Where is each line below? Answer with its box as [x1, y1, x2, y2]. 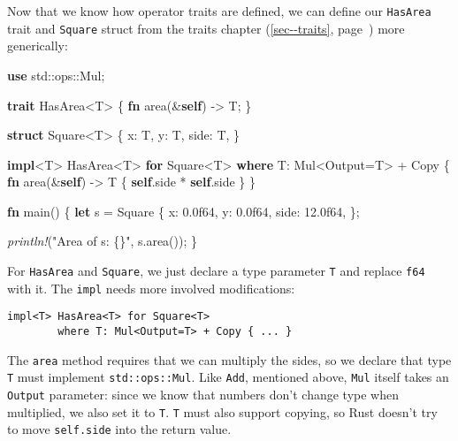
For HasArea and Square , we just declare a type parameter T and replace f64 [7, 262, 425, 280]
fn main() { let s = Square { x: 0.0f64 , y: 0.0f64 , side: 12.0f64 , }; [7, 201, 360, 220]
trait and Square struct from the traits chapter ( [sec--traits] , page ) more [7, 19, 405, 37]
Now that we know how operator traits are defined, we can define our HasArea [7, 2, 431, 19]
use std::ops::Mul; [7, 65, 105, 84]
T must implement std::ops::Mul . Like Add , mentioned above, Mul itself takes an [7, 368, 449, 386]
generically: [7, 36, 68, 55]
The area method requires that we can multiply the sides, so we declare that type [7, 350, 452, 369]
